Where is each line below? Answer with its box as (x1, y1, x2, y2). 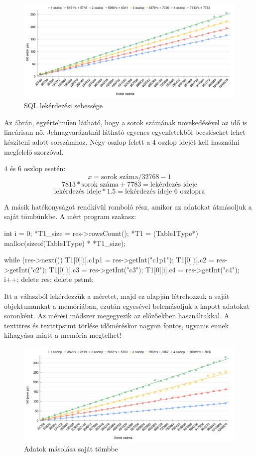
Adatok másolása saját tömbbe (24, 444, 118, 454)
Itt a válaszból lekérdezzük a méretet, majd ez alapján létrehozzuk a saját (4, 290, 230, 301)
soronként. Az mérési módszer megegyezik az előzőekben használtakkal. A (4, 310, 230, 321)
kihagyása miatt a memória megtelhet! (4, 330, 122, 340)
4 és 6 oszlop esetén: (4, 163, 66, 174)
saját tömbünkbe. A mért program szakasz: (4, 211, 136, 222)
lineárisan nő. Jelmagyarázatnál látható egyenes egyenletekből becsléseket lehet (4, 127, 246, 137)
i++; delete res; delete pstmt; (4, 274, 94, 284)
